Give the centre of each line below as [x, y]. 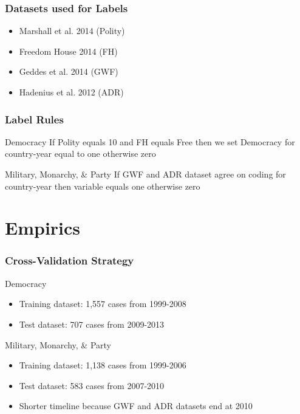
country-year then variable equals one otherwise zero [103, 186]
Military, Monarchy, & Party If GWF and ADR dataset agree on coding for [145, 174]
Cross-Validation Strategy [70, 260]
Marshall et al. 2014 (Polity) [72, 31]
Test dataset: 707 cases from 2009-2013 [92, 324]
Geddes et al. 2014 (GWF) [69, 71]
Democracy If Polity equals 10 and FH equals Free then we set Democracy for [150, 141]
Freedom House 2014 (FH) [68, 51]
